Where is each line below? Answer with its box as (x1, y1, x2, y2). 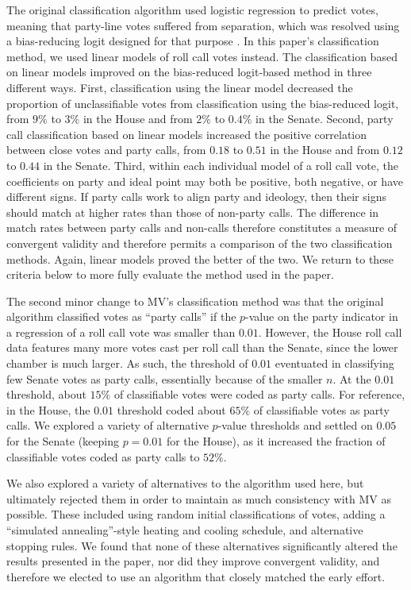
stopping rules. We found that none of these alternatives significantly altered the (6, 537, 398, 553)
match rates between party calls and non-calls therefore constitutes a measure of (6, 219, 398, 236)
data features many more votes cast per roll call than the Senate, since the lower (6, 339, 398, 356)
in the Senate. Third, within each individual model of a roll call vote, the (43, 156, 399, 173)
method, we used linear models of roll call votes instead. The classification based (6, 48, 398, 64)
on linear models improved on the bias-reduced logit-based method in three (6, 64, 372, 80)
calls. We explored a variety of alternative (6, 417, 209, 434)
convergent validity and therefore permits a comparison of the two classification (6, 234, 393, 251)
